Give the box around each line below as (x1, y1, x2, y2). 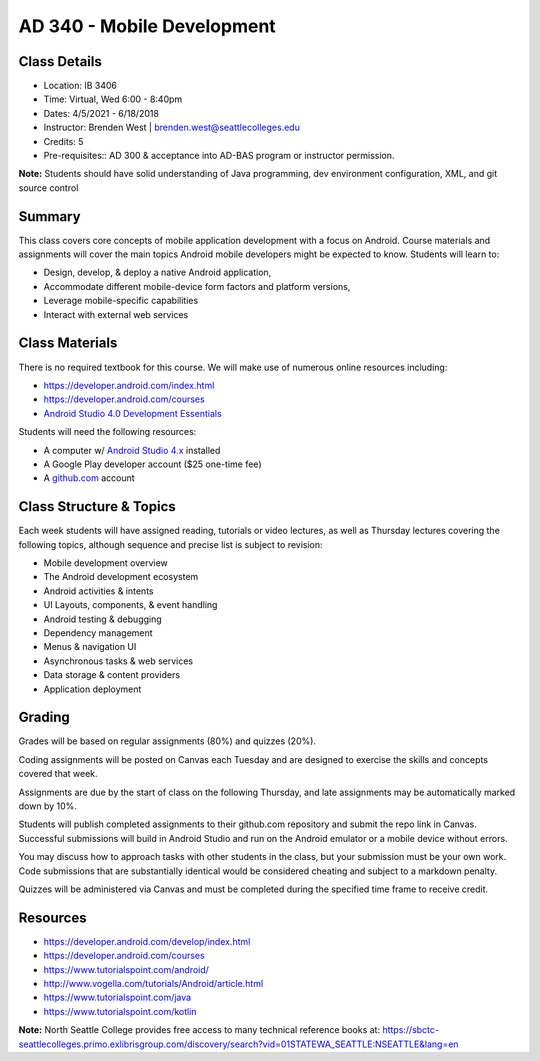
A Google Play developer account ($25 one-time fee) (43, 458, 262, 470)
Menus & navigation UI (43, 641, 137, 653)
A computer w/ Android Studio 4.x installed (43, 444, 221, 456)
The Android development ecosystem (43, 571, 199, 583)
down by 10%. (18, 800, 77, 812)
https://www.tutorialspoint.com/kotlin (43, 1005, 197, 1017)
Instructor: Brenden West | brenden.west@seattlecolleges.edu (43, 121, 300, 134)
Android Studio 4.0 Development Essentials (43, 407, 222, 419)
